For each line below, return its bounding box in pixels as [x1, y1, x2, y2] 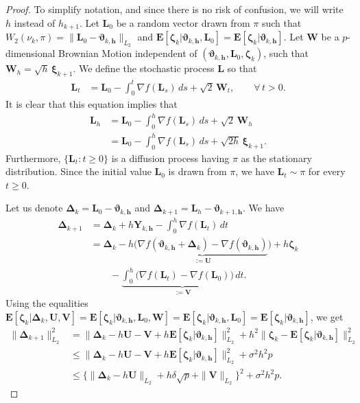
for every [308, 164, 346, 179]
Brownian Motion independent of [58, 46, 197, 60]
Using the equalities [5, 296, 88, 310]
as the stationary [241, 150, 312, 165]
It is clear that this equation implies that [5, 97, 178, 111]
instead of [14, 15, 56, 30]
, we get [310, 310, 344, 324]
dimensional [5, 46, 56, 60]
